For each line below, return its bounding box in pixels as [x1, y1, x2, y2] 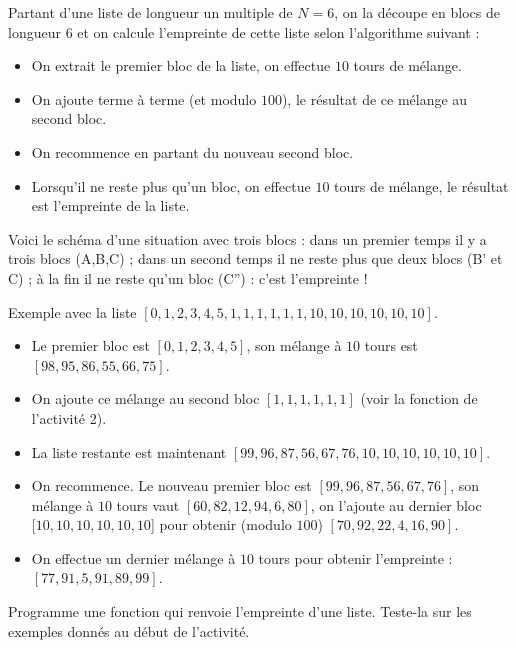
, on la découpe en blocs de [334, 2, 500, 22]
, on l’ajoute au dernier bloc [310, 494, 482, 515]
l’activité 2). [31, 407, 107, 428]
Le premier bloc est [31, 335, 150, 356]
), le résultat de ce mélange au [281, 88, 468, 109]
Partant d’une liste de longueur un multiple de [8, 2, 293, 22]
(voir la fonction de [360, 388, 478, 409]
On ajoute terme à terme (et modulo [31, 88, 257, 109]
